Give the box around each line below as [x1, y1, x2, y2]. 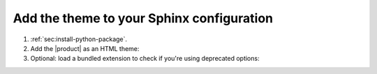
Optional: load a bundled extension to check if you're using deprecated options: [30, 54, 260, 63]
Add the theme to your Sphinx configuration [13, 10, 274, 26]
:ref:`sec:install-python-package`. [30, 35, 128, 43]
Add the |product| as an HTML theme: [30, 44, 140, 52]
